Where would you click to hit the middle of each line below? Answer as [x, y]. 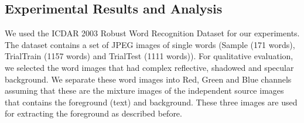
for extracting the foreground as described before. [93, 113]
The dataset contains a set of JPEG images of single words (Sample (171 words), [150, 44]
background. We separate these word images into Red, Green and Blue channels [148, 79]
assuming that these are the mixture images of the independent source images [144, 90]
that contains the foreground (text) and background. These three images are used [151, 102]
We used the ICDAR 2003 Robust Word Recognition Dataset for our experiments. [152, 33]
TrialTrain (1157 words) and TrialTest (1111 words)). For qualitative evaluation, [149, 56]
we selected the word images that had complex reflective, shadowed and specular [149, 67]
